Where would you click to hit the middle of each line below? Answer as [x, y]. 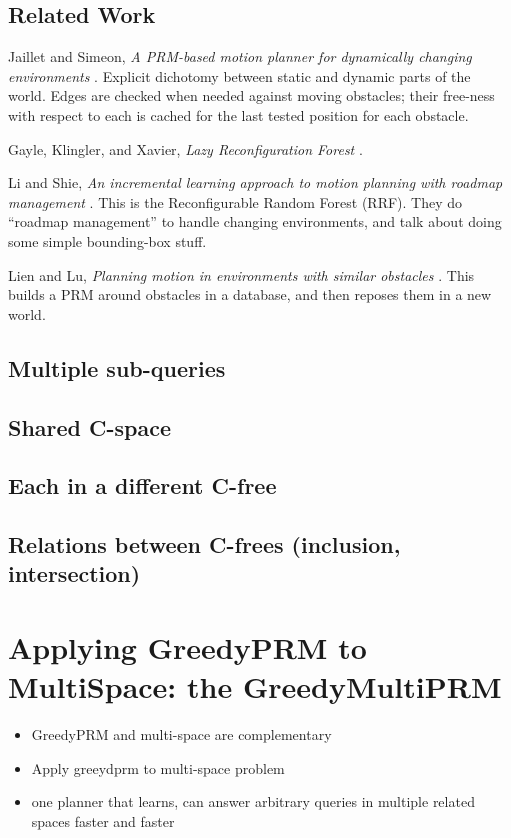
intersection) [74, 573]
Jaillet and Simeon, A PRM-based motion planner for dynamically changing [240, 56]
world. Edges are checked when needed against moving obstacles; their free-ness [251, 95]
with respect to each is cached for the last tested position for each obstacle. [238, 114]
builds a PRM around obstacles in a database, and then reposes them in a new [250, 294]
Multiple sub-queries [117, 367]
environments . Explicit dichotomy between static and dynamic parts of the [239, 75]
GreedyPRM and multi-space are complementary [181, 734]
